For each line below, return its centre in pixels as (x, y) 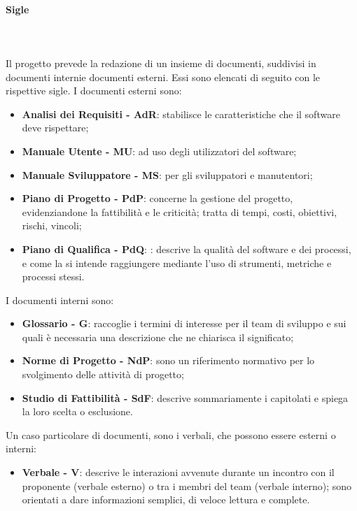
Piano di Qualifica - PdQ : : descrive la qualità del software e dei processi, (187, 249)
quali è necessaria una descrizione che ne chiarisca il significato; (158, 337)
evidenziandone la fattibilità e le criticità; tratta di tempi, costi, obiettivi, (180, 211)
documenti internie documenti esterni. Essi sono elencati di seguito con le (163, 77)
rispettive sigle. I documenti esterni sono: (94, 91)
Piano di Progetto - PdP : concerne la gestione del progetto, (157, 198)
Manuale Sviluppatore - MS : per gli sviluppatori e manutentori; (167, 174)
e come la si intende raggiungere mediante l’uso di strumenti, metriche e (177, 262)
